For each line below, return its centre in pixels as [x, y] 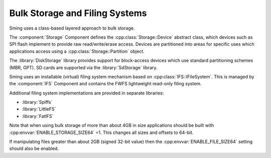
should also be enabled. [34, 148]
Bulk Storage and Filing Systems [78, 13]
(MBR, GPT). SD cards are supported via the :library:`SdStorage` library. [83, 67]
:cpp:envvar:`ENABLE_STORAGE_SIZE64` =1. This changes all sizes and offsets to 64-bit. [101, 132]
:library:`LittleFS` [39, 109]
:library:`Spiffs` [37, 102]
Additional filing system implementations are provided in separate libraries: [87, 93]
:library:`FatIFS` [38, 116]
